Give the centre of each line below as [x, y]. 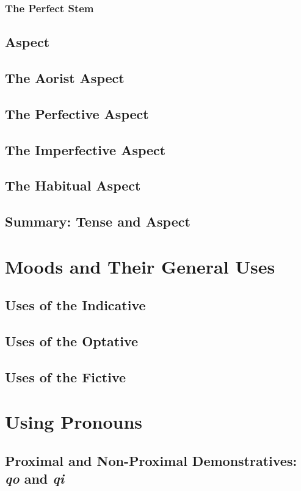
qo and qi [34, 478]
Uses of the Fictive [66, 376]
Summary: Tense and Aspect [98, 221]
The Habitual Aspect [73, 185]
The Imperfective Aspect [85, 149]
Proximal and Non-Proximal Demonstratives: [151, 461]
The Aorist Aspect [65, 78]
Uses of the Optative [72, 341]
